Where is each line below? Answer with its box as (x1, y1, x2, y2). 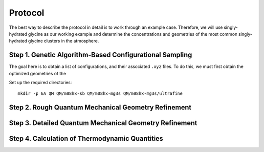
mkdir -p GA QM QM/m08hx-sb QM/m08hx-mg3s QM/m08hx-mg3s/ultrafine (18, 91, 183, 96)
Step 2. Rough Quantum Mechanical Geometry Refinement (9, 103, 192, 112)
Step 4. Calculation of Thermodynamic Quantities (9, 134, 163, 143)
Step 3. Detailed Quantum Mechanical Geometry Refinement (9, 119, 198, 127)
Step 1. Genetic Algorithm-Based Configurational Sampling (9, 51, 192, 59)
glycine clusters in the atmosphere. (28, 38, 99, 44)
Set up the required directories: (9, 80, 72, 86)
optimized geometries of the (9, 70, 66, 76)
